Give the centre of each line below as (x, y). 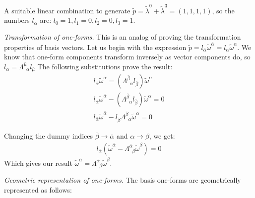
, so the (223, 10)
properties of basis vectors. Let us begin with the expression (95, 47)
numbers (17, 20)
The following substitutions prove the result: (105, 66)
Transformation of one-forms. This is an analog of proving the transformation (123, 36)
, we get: (162, 136)
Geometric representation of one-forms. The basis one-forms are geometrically (123, 180)
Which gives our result (38, 163)
